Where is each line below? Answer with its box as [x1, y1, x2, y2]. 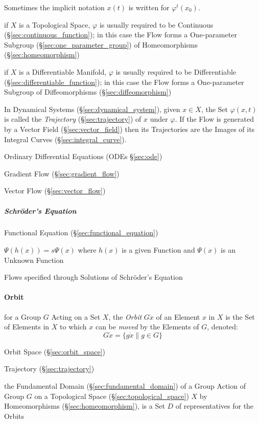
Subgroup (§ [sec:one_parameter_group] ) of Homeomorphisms [4, 39, 198, 50]
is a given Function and [122, 244, 195, 255]
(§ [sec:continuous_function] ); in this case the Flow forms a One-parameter [4, 29, 237, 40]
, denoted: [207, 321, 238, 332]
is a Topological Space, [19, 19, 90, 30]
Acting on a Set [51, 311, 101, 322]
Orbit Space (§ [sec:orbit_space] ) [4, 346, 105, 357]
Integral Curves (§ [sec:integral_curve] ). [4, 133, 127, 144]
